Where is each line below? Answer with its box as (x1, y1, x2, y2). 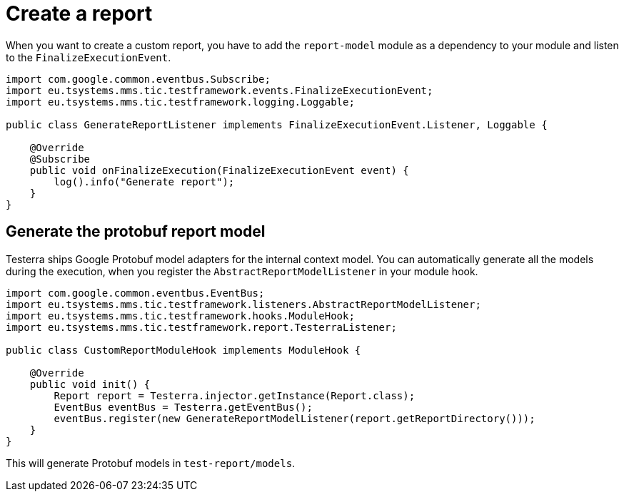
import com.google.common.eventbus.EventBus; (6, 287, 265, 299)
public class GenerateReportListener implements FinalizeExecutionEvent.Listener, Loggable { (6, 118, 548, 130)
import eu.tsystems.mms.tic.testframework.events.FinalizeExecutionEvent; (6, 84, 433, 96)
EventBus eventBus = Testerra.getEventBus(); (54, 401, 313, 413)
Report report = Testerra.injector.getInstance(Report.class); (54, 389, 416, 401)
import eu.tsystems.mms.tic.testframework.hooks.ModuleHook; (6, 309, 355, 322)
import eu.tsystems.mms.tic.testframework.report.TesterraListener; (6, 321, 397, 333)
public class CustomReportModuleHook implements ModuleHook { (6, 344, 361, 356)
